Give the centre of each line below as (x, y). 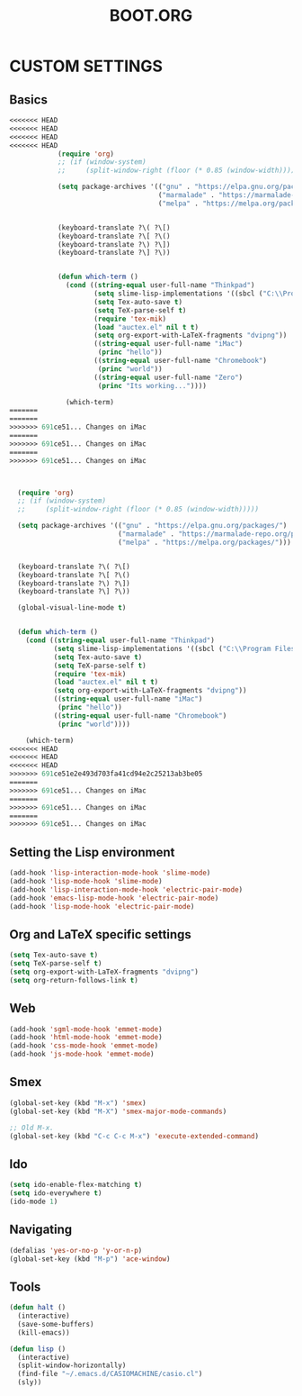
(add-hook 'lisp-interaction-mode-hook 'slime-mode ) (110, 873)
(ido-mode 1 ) (34, 1201)
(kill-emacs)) (44, 1333)
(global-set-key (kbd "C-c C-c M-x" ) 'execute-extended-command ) (134, 1136)
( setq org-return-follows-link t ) (74, 980)
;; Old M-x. (31, 1128)
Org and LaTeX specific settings (100, 934)
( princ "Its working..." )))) (152, 385)
